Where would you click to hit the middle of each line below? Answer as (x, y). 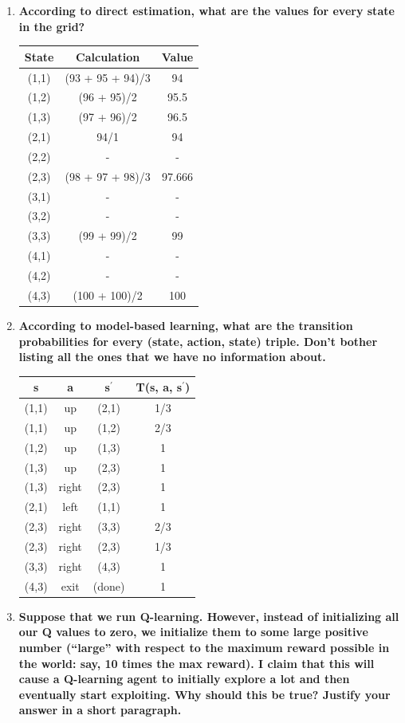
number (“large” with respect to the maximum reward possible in (204, 647)
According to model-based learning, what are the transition (186, 325)
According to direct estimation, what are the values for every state (206, 10)
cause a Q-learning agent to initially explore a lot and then (184, 679)
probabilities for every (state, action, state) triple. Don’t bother (198, 341)
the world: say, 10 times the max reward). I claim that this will (197, 663)
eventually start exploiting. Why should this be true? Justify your (204, 694)
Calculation (108, 56)
